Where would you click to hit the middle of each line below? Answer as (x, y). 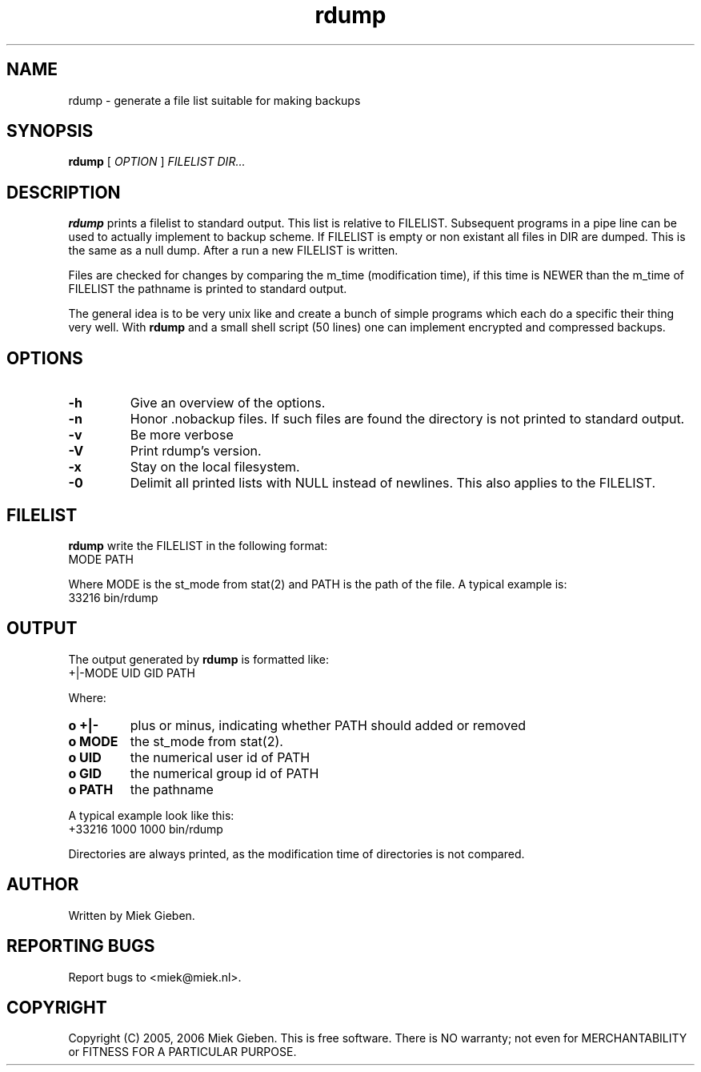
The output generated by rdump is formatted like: (198, 659)
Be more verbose (182, 435)
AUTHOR (43, 885)
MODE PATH (101, 559)
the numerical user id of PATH (220, 757)
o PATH (91, 789)
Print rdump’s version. (196, 451)
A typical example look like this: (151, 815)
